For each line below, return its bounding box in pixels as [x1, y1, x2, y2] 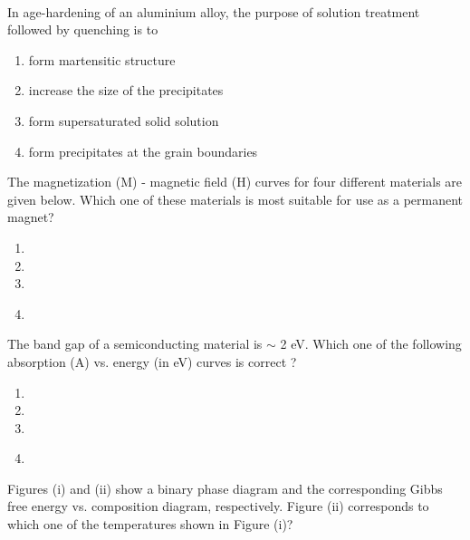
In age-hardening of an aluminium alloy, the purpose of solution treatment [7, 2, 420, 21]
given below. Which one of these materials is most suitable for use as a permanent [7, 189, 464, 208]
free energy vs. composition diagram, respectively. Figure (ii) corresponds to [7, 497, 429, 516]
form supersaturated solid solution [28, 111, 219, 130]
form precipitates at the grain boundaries [28, 141, 258, 160]
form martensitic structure [28, 50, 176, 69]
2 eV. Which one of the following [280, 334, 462, 353]
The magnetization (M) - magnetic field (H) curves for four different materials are [7, 172, 463, 191]
